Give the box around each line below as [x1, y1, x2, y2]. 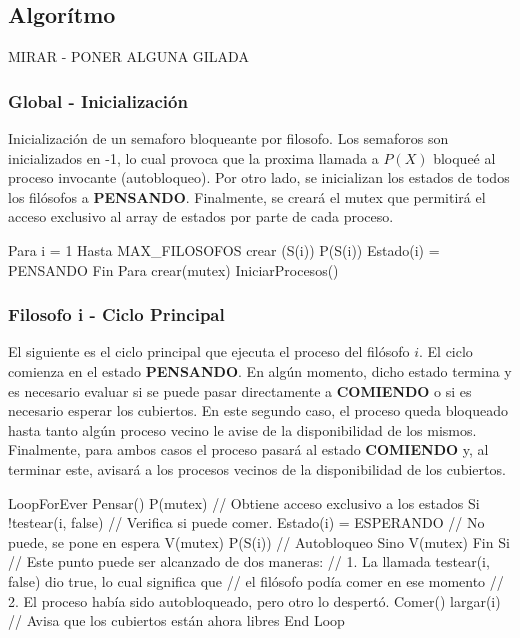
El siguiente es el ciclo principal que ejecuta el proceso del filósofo [8, 341, 410, 362]
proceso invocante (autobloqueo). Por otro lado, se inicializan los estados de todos [8, 167, 510, 188]
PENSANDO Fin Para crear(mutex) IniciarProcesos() [8, 259, 339, 280]
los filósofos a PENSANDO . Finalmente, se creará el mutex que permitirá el [8, 186, 486, 207]
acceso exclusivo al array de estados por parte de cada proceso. [8, 206, 394, 227]
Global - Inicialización [8, 88, 188, 113]
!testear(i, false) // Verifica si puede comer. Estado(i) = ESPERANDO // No [8, 512, 485, 533]
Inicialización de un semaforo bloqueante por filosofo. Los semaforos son [8, 128, 449, 149]
